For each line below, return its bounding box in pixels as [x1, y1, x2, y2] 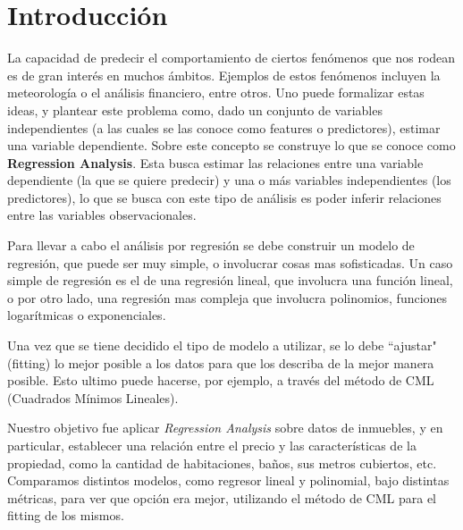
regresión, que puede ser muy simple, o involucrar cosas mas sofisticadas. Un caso [7, 253, 453, 272]
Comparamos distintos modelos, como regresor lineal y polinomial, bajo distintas [7, 471, 450, 490]
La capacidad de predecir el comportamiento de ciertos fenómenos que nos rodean [7, 48, 456, 67]
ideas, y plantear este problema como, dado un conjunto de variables [7, 100, 383, 119]
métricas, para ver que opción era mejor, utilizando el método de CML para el [7, 488, 436, 507]
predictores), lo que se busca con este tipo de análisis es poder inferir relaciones [7, 188, 442, 206]
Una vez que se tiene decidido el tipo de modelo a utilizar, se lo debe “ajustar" [7, 336, 437, 355]
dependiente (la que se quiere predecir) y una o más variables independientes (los [7, 171, 451, 189]
